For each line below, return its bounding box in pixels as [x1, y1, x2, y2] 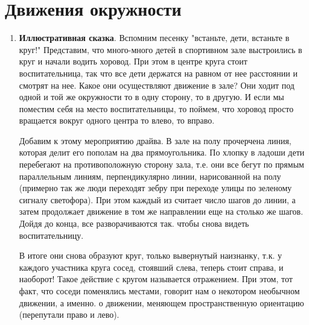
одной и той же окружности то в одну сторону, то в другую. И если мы [19, 90, 284, 103]
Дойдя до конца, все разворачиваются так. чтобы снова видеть [19, 217, 249, 230]
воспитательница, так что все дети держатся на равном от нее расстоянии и [19, 66, 298, 79]
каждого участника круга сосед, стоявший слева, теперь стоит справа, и [19, 260, 284, 273]
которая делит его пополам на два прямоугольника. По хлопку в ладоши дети [19, 146, 305, 159]
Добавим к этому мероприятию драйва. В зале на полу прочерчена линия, [19, 134, 291, 147]
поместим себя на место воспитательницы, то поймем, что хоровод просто [19, 102, 294, 115]
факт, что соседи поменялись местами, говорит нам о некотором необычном [19, 285, 300, 297]
